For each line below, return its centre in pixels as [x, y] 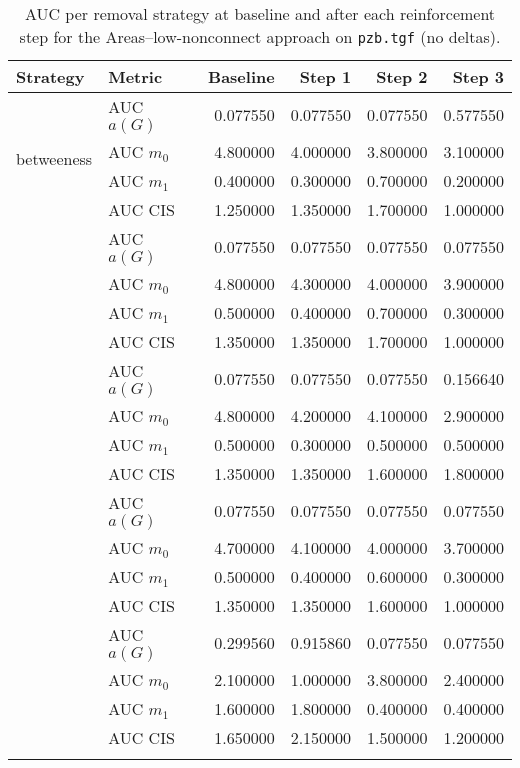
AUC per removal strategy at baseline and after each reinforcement [260, 13]
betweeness [54, 158]
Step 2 [402, 76]
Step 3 [478, 76]
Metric [135, 76]
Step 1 [325, 76]
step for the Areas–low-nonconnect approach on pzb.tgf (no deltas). [260, 36]
